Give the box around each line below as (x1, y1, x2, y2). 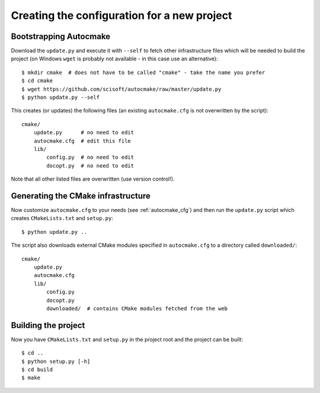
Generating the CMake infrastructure (11, 191, 151, 201)
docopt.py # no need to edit (46, 162, 135, 169)
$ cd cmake (21, 78, 53, 84)
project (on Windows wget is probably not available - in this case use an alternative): (11, 55, 218, 62)
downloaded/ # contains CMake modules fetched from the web (46, 305, 228, 312)
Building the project (11, 320, 85, 330)
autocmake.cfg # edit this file (33, 137, 132, 144)
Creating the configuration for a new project (11, 9, 232, 22)
